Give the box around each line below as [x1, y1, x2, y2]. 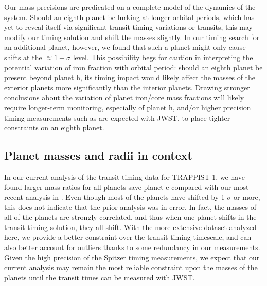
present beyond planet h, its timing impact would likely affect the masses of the [4, 72, 256, 83]
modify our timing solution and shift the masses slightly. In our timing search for [4, 31, 260, 42]
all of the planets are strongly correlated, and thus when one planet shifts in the [4, 212, 257, 222]
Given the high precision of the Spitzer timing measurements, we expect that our [4, 252, 260, 262]
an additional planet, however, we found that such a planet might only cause [4, 42, 246, 52]
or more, [234, 192, 260, 202]
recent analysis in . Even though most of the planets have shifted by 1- [4, 192, 227, 202]
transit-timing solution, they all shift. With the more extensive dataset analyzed [4, 221, 257, 232]
